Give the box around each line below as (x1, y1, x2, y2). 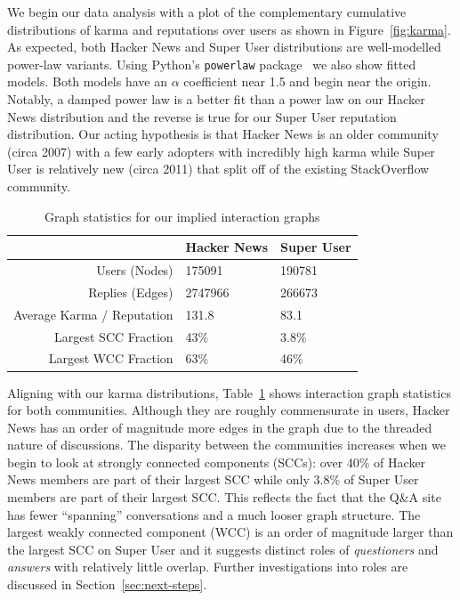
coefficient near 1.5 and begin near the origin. (183, 72, 432, 91)
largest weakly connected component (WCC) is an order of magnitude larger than (7, 523, 454, 541)
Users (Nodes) (96, 261, 174, 280)
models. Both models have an (7, 72, 167, 91)
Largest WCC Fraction (48, 349, 174, 368)
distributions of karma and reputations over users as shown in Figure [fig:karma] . (7, 20, 451, 38)
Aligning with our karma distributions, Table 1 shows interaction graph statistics (7, 383, 451, 401)
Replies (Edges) (88, 282, 174, 301)
